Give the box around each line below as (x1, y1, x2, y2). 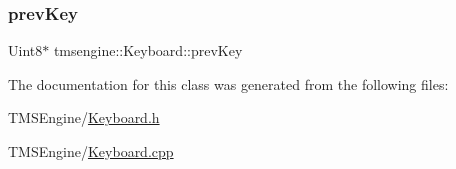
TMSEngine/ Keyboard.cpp (8, 141, 174, 161)
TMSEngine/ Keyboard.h (8, 107, 160, 128)
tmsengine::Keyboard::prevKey (53, 40, 243, 61)
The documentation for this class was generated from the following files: (8, 73, 449, 94)
